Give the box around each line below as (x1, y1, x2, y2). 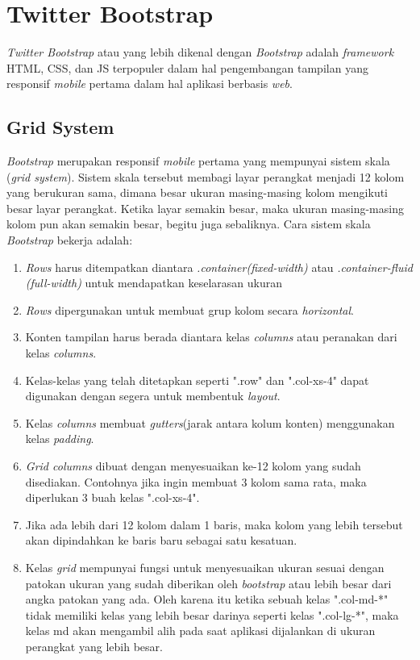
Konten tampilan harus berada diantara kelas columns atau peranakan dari (25, 328, 397, 345)
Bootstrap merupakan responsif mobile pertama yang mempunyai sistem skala (6, 152, 390, 169)
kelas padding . (25, 430, 94, 447)
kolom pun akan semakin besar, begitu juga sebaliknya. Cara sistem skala (6, 215, 371, 232)
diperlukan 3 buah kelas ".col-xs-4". (25, 489, 200, 506)
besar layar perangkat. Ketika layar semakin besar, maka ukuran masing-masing (6, 199, 404, 216)
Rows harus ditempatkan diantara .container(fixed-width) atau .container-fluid (25, 258, 413, 275)
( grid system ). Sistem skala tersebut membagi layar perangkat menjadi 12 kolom (6, 168, 405, 185)
